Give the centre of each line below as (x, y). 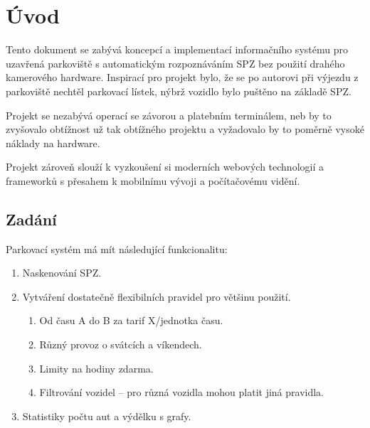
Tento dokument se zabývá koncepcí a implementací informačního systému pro (177, 49)
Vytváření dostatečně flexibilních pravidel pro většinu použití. (157, 296)
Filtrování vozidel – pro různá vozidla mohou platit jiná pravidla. (182, 392)
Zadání (31, 219)
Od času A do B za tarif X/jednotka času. (131, 320)
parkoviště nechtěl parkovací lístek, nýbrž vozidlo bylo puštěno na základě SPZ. (179, 91)
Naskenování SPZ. (62, 273)
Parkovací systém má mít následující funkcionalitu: (117, 248)
